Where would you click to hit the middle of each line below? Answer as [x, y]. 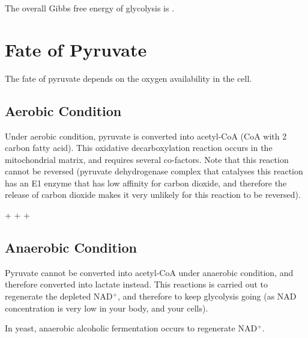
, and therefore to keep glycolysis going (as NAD [207, 296]
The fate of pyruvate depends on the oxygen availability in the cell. [128, 78]
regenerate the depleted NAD [59, 296]
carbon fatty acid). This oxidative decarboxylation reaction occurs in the [139, 148]
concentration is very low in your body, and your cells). [107, 308]
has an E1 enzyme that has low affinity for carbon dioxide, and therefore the [146, 183]
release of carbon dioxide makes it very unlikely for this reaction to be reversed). [153, 195]
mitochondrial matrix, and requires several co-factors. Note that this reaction [147, 159]
